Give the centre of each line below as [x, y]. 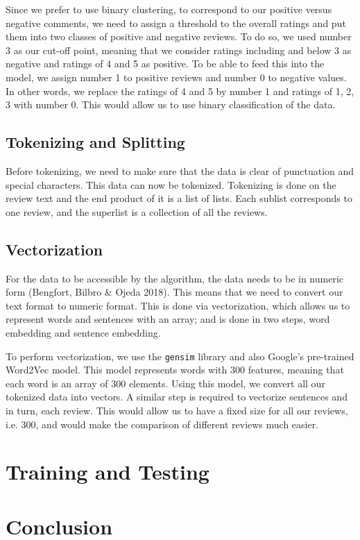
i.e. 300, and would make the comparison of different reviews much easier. [162, 424]
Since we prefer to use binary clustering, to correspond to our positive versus [169, 9]
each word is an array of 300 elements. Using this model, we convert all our [165, 383]
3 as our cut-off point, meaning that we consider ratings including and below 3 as [179, 50]
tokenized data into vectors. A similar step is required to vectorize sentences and [177, 397]
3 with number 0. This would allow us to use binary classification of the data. [171, 104]
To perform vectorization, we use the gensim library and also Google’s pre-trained [180, 356]
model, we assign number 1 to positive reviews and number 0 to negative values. [176, 77]
